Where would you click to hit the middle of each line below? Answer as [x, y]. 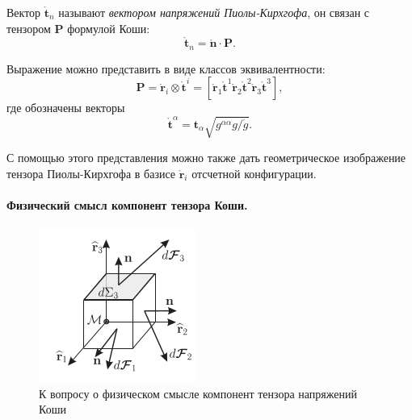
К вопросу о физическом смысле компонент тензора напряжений [198, 393]
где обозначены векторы [66, 108]
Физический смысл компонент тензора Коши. [127, 204]
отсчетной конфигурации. [254, 173]
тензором [29, 28]
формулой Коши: [109, 28]
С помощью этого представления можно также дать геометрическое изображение [206, 157]
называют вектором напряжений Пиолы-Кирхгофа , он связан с [214, 12]
